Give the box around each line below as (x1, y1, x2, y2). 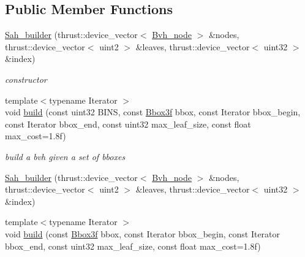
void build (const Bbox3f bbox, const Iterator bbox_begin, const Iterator (5, 227, 281, 240)
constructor (5, 72, 47, 85)
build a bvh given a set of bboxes (5, 150, 126, 163)
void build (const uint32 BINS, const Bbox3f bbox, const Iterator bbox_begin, (5, 105, 301, 118)
